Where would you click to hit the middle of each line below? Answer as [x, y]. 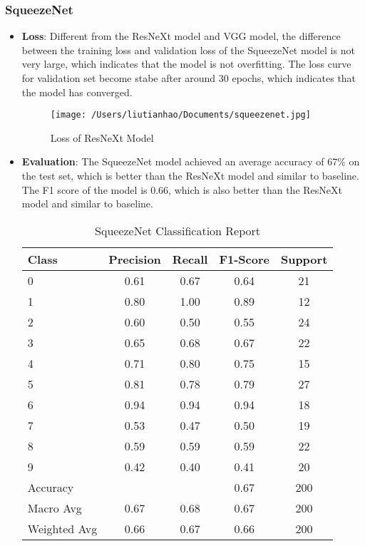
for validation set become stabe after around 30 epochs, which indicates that [189, 78]
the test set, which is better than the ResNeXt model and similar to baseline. [190, 176]
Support [304, 259]
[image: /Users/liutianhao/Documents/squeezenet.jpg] [180, 115]
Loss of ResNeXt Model [102, 137]
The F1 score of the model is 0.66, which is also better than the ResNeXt [182, 189]
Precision [135, 259]
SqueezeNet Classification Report [178, 230]
